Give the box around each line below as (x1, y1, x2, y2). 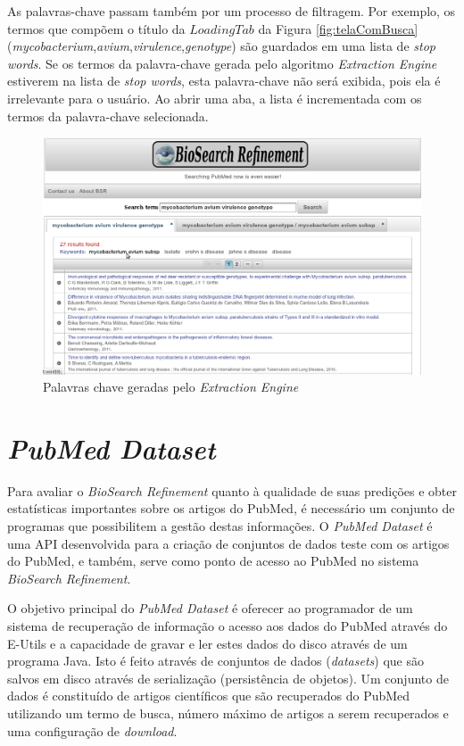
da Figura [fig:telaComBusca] (258, 19, 418, 37)
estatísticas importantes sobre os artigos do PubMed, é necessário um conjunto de (7, 499, 455, 518)
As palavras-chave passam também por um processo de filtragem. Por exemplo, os (7, 2, 456, 20)
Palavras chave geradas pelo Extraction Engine (43, 377, 299, 396)
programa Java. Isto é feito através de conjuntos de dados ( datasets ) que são (7, 651, 424, 670)
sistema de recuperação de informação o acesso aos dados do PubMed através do (7, 617, 448, 635)
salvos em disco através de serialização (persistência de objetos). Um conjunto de (7, 668, 449, 687)
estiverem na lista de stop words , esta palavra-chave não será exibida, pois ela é (7, 71, 441, 90)
